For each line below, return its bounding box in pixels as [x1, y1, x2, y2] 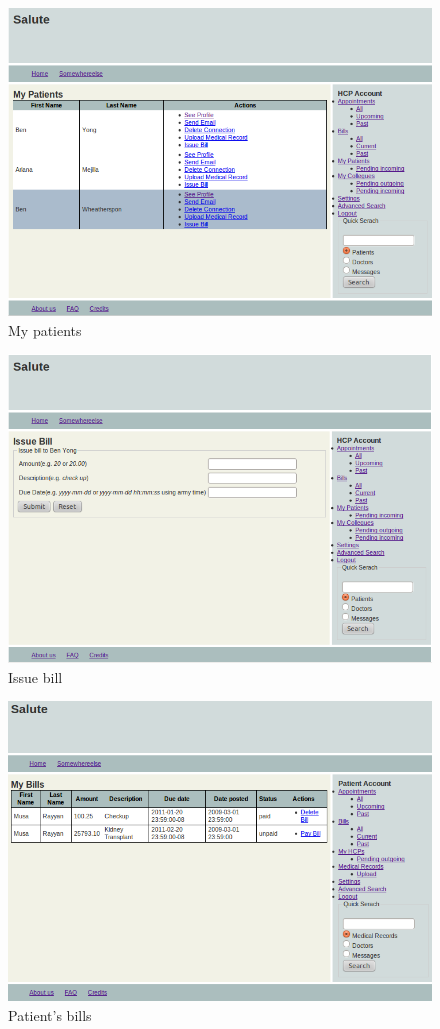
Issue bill [8, 666, 63, 687]
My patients [8, 319, 82, 340]
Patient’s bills [8, 1004, 92, 1025]
